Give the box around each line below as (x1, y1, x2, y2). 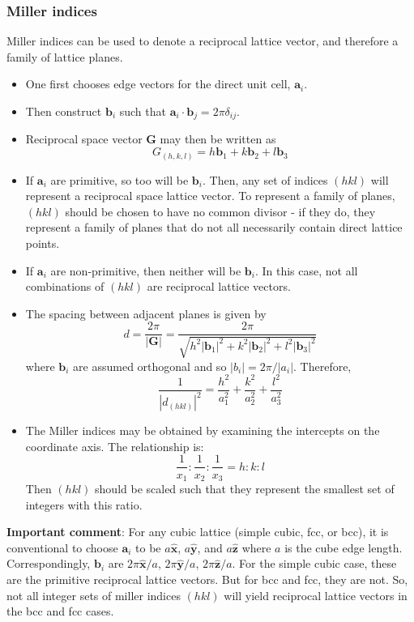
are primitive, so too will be (50, 171, 189, 188)
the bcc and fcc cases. (6, 603, 114, 620)
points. (25, 234, 60, 251)
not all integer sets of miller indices (6, 586, 181, 603)
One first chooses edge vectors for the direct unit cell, (25, 75, 291, 92)
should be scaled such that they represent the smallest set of (95, 479, 395, 496)
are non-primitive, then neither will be (50, 262, 241, 279)
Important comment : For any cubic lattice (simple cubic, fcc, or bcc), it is (6, 523, 389, 540)
